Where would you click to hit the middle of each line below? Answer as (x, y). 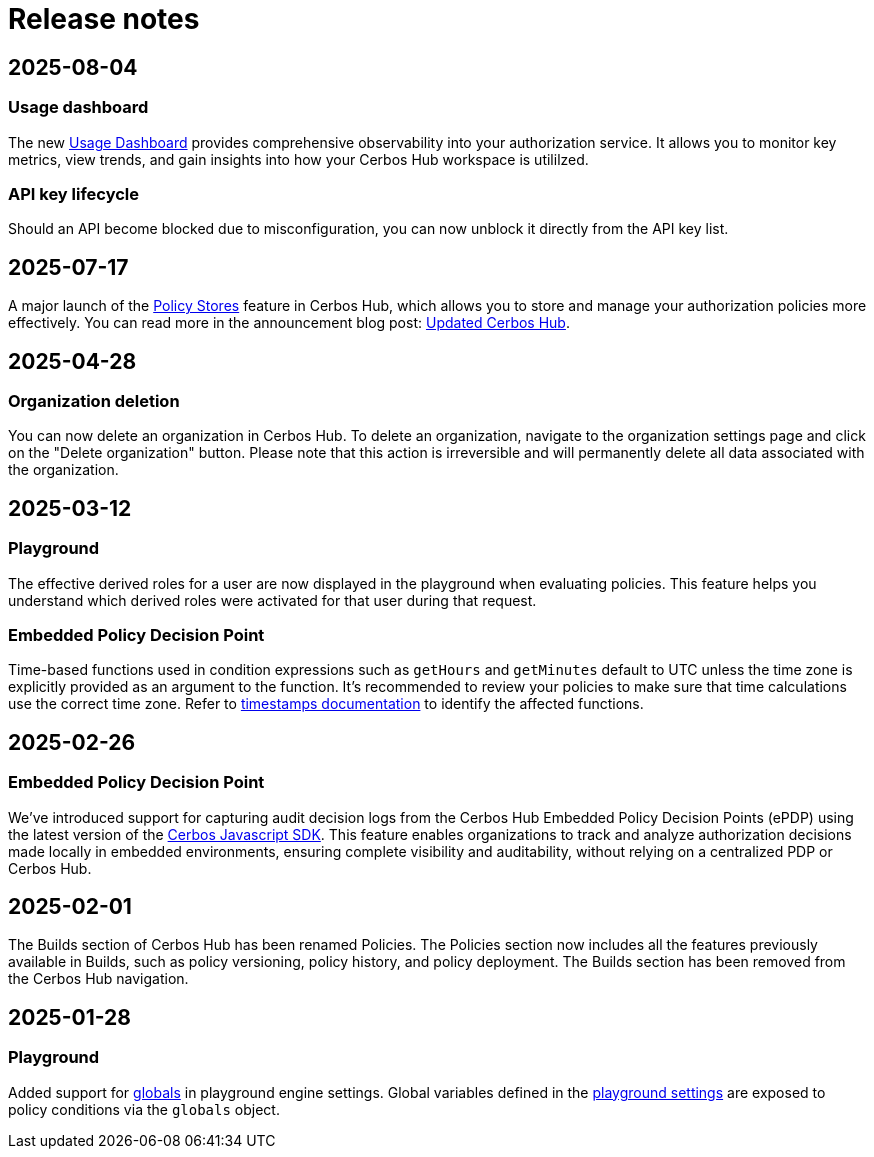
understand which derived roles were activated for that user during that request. (272, 600)
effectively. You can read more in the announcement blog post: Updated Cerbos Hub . (289, 323)
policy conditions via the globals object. (144, 1109)
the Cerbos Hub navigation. (98, 979)
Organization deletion (94, 400)
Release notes (104, 19)
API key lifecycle (74, 193)
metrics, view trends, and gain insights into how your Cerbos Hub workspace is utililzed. (298, 159)
